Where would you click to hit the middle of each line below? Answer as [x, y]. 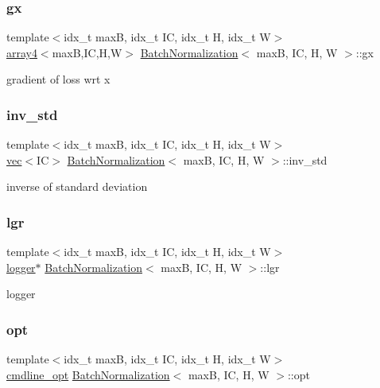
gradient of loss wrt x [58, 79]
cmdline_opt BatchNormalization [88, 374]
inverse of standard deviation [77, 186]
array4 [22, 52]
